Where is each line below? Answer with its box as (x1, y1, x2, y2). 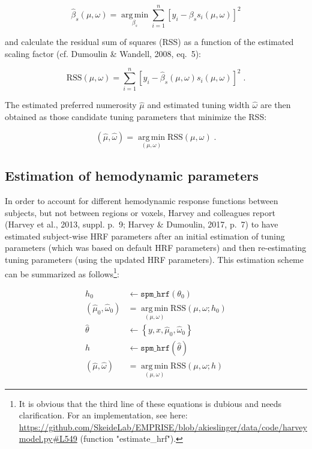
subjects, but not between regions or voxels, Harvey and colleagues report (5, 206, 275, 218)
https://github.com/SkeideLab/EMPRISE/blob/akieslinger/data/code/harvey (19, 420, 307, 433)
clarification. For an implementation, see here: (19, 409, 188, 421)
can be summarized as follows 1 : (5, 265, 119, 280)
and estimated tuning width (147, 98, 250, 111)
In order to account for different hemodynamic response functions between (5, 194, 278, 207)
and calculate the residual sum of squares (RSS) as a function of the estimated (5, 35, 294, 48)
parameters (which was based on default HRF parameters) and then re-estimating (5, 241, 307, 254)
